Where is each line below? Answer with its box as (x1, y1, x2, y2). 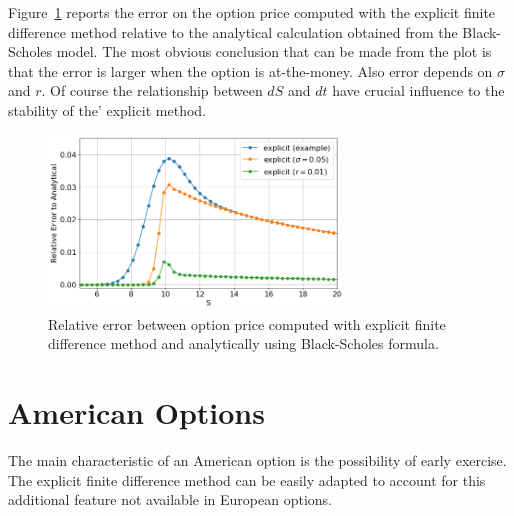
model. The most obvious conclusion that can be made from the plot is (56, 41, 492, 62)
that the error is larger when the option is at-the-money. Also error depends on (8, 60, 493, 81)
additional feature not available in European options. (8, 489, 332, 510)
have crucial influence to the (332, 80, 505, 101)
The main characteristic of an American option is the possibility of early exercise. (8, 450, 507, 471)
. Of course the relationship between (41, 80, 263, 101)
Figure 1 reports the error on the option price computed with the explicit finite (8, 2, 496, 22)
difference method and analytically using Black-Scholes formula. (48, 333, 439, 354)
